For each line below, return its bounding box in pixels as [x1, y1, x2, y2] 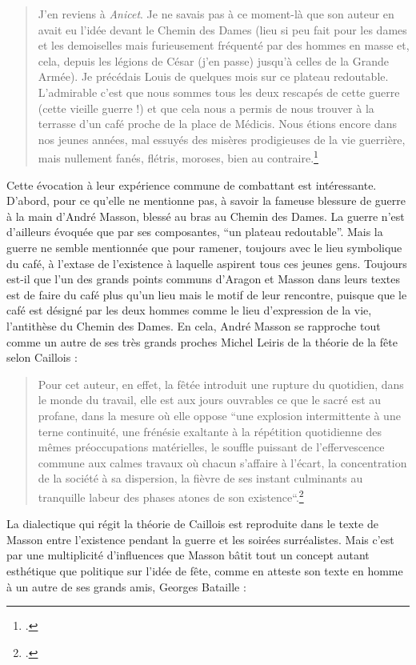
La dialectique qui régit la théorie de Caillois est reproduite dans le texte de [6, 515, 378, 532]
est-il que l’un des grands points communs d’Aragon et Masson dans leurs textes [6, 270, 401, 287]
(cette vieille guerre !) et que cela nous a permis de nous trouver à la [38, 99, 374, 116]
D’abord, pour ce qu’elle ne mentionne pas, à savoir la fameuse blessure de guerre [6, 192, 406, 209]
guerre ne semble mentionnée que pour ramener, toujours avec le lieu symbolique [6, 238, 402, 255]
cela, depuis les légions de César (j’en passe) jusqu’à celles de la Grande [38, 52, 390, 69]
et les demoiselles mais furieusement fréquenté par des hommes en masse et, [38, 37, 410, 54]
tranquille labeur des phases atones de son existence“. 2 [38, 486, 304, 505]
